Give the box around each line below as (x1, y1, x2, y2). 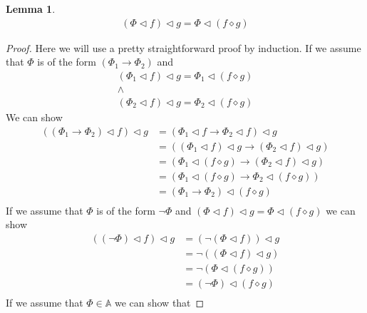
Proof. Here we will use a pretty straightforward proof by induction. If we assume (6, 40, 361, 55)
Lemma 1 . (6, 1, 56, 16)
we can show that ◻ (114, 295, 205, 310)
